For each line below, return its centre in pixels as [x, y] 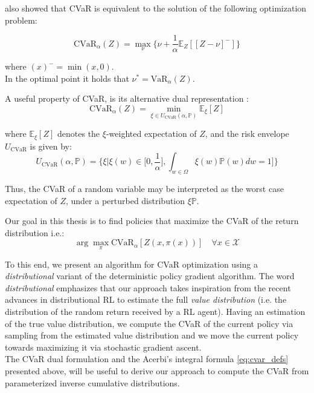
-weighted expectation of [151, 134]
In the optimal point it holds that [67, 78]
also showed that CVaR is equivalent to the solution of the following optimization [156, 8]
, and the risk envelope [247, 134]
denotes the [79, 134]
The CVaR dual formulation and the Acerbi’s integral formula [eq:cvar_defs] [147, 359]
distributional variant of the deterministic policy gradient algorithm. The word [150, 276]
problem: [21, 20]
